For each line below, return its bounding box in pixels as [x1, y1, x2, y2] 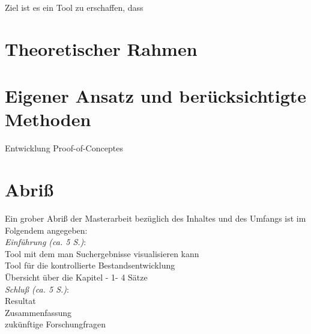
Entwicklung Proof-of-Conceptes [5, 142, 123, 154]
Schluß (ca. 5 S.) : [5, 282, 69, 295]
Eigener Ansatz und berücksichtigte [5, 83, 307, 108]
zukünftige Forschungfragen [5, 318, 106, 330]
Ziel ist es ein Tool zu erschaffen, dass [5, 1, 143, 13]
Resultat [5, 294, 36, 307]
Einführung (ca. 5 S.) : [5, 235, 86, 248]
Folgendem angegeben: [5, 223, 88, 236]
